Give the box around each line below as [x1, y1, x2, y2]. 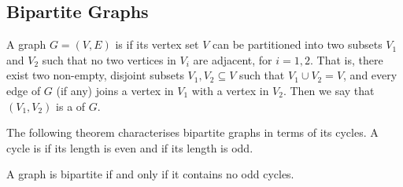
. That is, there [309, 51, 383, 68]
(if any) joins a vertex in [56, 82, 174, 98]
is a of [56, 97, 86, 114]
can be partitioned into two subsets [212, 36, 383, 53]
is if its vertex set [115, 36, 199, 53]
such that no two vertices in [42, 51, 176, 68]
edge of [6, 82, 41, 98]
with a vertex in [191, 82, 269, 98]
